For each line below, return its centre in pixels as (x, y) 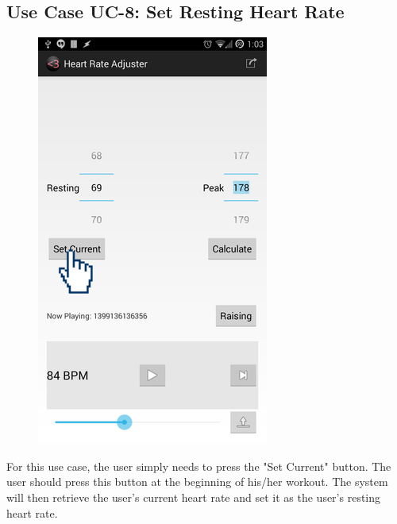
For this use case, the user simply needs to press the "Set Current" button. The (199, 466)
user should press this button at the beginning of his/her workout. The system (197, 482)
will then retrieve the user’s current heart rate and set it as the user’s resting (194, 497)
